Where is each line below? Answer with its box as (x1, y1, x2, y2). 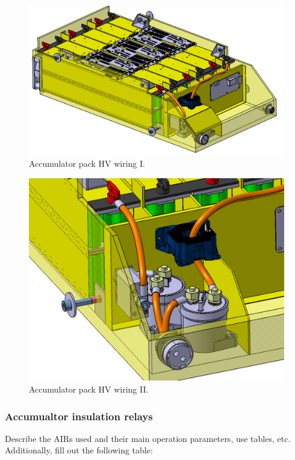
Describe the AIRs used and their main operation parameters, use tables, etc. (5, 432, 291, 444)
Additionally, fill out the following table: (5, 444, 153, 456)
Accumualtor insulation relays (5, 408, 153, 423)
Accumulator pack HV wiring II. (29, 383, 149, 396)
